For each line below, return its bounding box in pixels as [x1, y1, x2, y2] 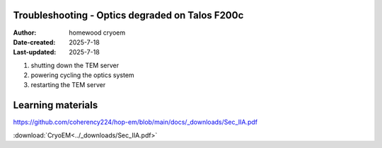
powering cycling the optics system [30, 71, 134, 79]
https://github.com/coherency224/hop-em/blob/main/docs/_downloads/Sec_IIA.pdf [13, 118, 258, 127]
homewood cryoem [69, 28, 126, 37]
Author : [13, 28, 37, 37]
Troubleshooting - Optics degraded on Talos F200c [13, 9, 244, 21]
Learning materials [13, 99, 98, 111]
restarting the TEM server [30, 81, 106, 89]
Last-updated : [13, 48, 57, 57]
